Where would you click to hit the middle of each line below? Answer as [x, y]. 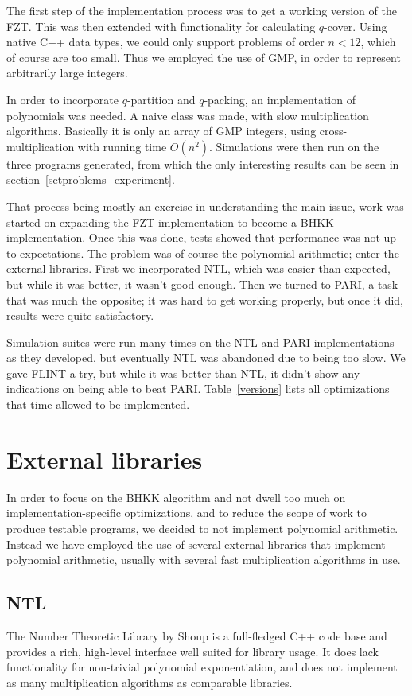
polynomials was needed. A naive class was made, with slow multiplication [188, 115]
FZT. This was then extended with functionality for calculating [161, 26]
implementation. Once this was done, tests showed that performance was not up [202, 237]
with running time [122, 146]
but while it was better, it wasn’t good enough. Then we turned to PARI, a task [202, 284]
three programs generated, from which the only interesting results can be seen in [203, 163]
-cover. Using [356, 26]
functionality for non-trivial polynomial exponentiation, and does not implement [202, 667]
